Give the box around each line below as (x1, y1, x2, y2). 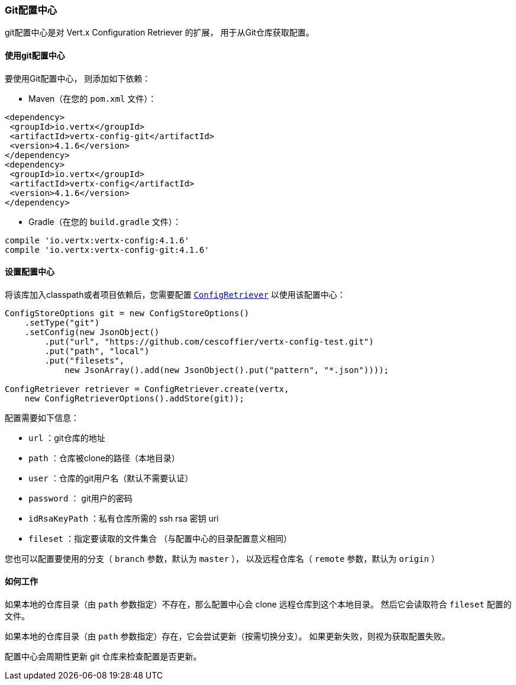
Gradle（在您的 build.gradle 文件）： (28, 216, 181, 227)
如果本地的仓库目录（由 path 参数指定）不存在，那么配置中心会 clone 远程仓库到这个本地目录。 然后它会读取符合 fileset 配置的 (5, 599, 512, 610)
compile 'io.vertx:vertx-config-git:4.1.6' (5, 245, 209, 255)
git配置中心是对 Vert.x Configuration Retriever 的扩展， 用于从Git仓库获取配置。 (5, 27, 314, 38)
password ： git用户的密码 (28, 493, 133, 503)
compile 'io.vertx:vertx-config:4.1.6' (5, 235, 189, 245)
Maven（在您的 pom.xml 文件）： (28, 93, 157, 104)
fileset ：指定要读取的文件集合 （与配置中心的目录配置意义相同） (28, 533, 292, 544)
